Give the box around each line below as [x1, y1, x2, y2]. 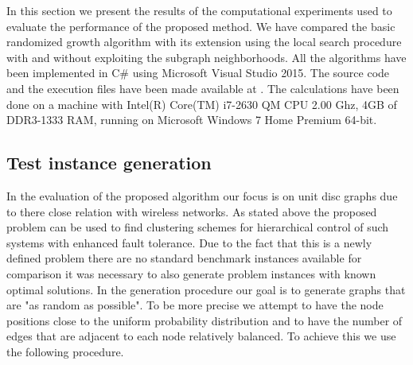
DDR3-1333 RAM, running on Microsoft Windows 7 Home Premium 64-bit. [6, 111, 377, 128]
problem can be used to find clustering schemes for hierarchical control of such [6, 219, 389, 235]
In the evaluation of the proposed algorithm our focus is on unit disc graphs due [6, 187, 398, 204]
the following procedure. [6, 343, 124, 359]
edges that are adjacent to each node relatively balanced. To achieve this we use [6, 328, 396, 344]
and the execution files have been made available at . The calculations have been [6, 80, 399, 96]
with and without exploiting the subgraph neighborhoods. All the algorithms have [6, 49, 407, 65]
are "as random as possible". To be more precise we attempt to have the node [6, 297, 384, 313]
